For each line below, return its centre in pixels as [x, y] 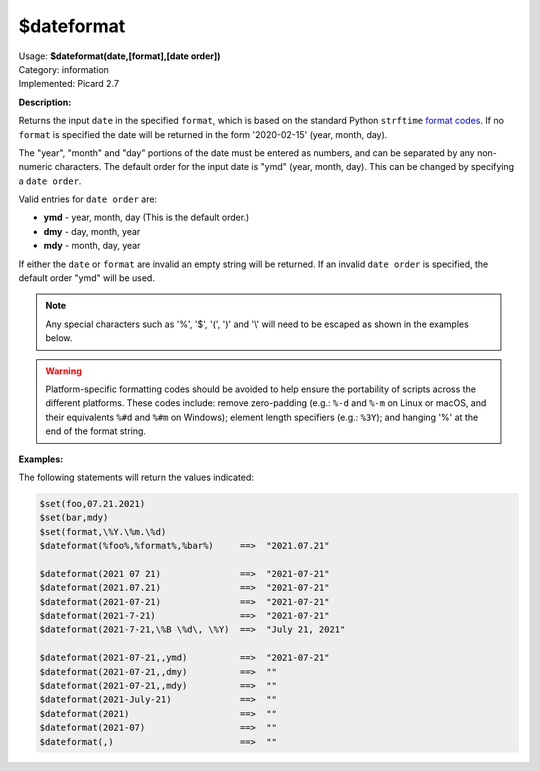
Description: [45, 102]
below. [59, 338]
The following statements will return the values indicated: [136, 477]
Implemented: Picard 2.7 [69, 84]
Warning [63, 371]
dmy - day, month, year [92, 231]
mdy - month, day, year [92, 246]
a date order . [50, 181]
